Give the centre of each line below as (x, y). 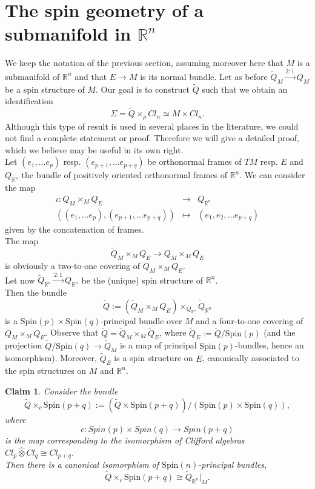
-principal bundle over (141, 320)
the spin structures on (46, 371)
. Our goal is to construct (142, 89)
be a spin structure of (45, 89)
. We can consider (272, 175)
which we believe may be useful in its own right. (94, 149)
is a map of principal (158, 345)
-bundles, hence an (270, 345)
